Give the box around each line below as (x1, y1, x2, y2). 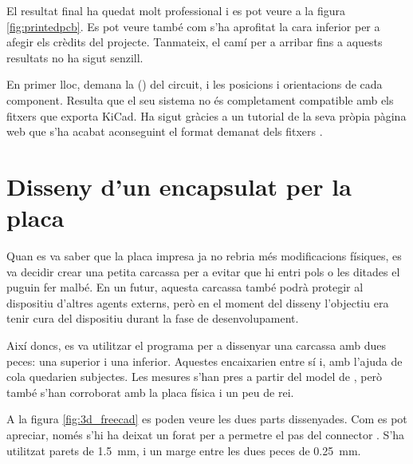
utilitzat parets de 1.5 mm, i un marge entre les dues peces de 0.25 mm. (6, 442, 361, 458)
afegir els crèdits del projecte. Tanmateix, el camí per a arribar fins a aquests (6, 34, 383, 50)
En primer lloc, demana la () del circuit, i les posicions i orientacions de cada (6, 76, 383, 93)
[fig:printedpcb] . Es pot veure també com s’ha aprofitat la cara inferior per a (6, 18, 380, 34)
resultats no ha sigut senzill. (6, 49, 144, 65)
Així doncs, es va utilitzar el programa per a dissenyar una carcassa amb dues (6, 337, 386, 354)
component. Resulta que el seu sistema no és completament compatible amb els (6, 91, 394, 108)
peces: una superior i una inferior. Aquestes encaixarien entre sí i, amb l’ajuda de (6, 352, 403, 369)
